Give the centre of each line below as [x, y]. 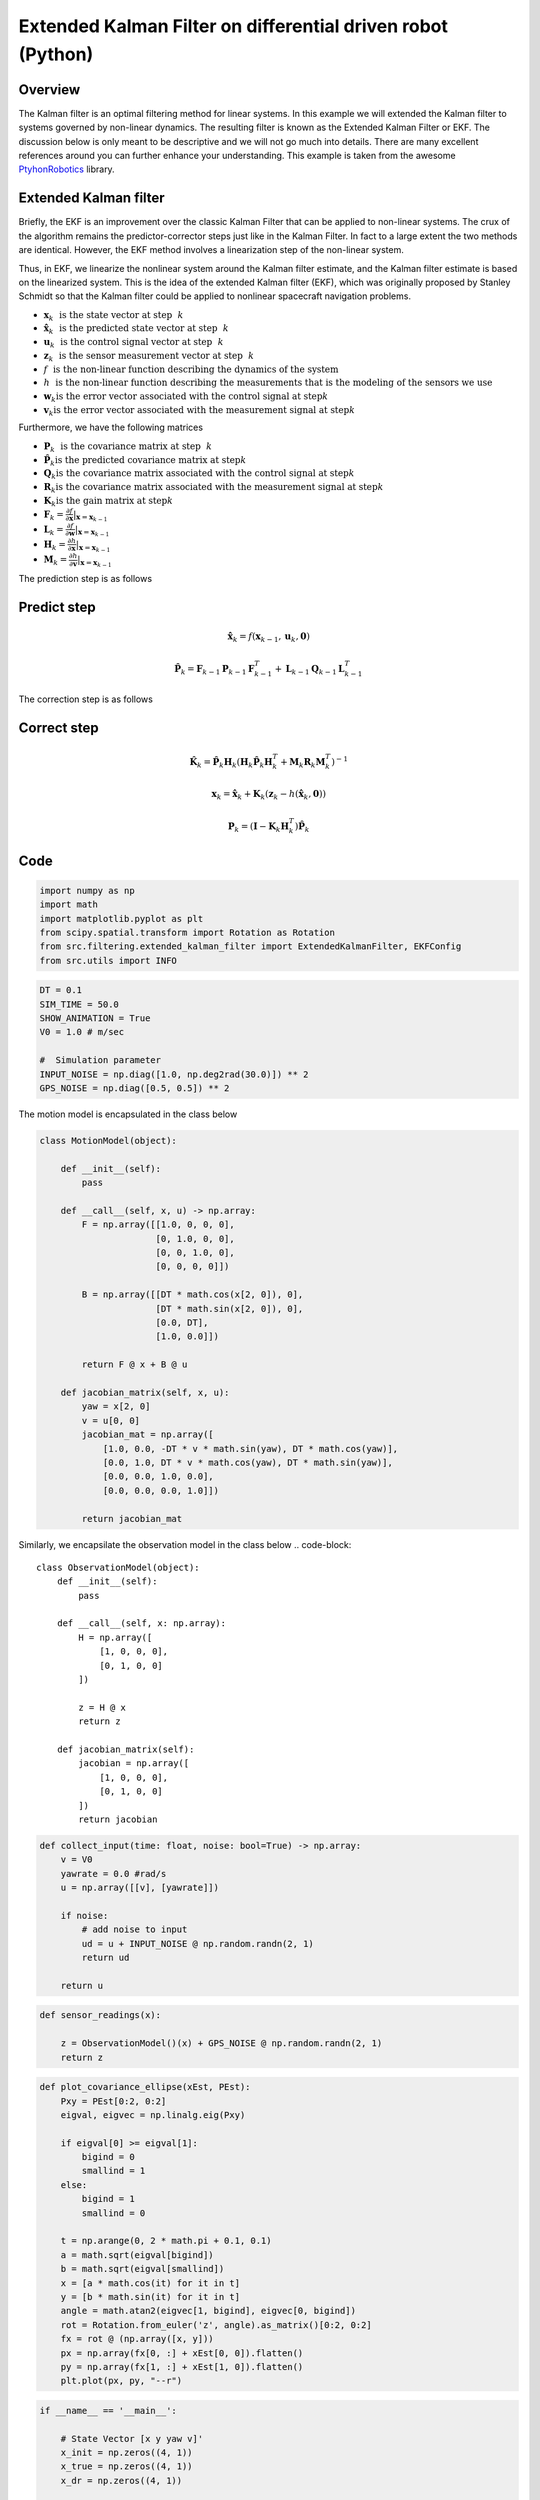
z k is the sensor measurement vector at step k [149, 357]
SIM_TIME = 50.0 [79, 1004]
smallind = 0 [113, 2213]
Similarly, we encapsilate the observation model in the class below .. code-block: [185, 1544]
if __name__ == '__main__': [108, 2410]
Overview [49, 89]
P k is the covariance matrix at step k [128, 447]
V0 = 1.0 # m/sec [82, 1032]
